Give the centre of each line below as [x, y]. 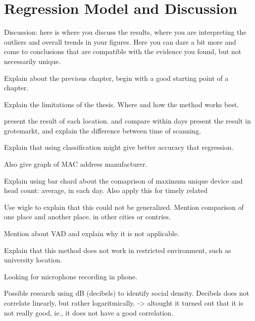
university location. [33, 260]
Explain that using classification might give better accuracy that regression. [119, 147]
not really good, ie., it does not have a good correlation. [89, 312]
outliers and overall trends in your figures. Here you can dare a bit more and [120, 41]
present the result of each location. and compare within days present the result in [127, 121]
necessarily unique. [32, 61]
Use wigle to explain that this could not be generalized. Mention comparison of [124, 207]
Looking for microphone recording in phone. [71, 276]
